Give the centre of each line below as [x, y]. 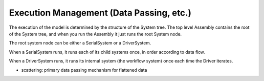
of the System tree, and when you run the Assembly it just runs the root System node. [95, 34]
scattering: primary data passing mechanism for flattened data [84, 70]
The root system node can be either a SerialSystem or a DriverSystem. [80, 43]
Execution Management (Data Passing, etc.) [100, 13]
